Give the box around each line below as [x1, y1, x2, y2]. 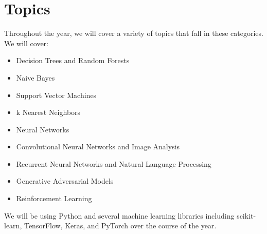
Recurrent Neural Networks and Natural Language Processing [16, 158, 211, 169]
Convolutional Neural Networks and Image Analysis [16, 141, 180, 152]
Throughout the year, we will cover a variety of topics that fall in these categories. [4, 28, 263, 38]
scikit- [237, 210, 256, 221]
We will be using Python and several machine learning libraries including [4, 210, 235, 221]
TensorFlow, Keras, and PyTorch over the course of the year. [24, 220, 217, 231]
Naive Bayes [16, 72, 55, 83]
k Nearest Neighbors [16, 107, 81, 118]
